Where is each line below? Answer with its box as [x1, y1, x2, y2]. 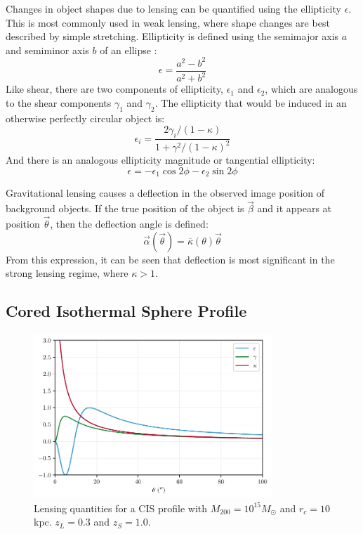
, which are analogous [265, 82, 358, 96]
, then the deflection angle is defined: [50, 216, 209, 231]
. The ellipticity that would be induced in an [154, 95, 347, 110]
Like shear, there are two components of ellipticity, [6, 82, 224, 96]
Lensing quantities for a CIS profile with [34, 500, 208, 515]
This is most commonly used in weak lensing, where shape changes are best [6, 15, 330, 30]
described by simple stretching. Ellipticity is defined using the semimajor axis [6, 29, 339, 44]
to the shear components [6, 95, 112, 110]
